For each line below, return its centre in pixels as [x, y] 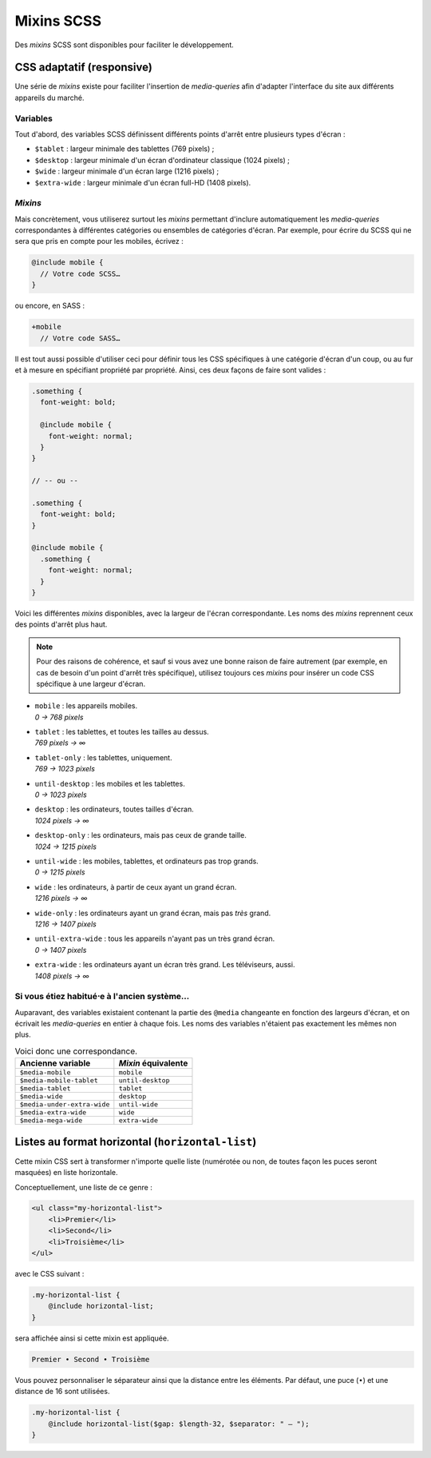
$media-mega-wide [51, 1120]
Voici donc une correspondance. [76, 1051]
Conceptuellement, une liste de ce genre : [84, 1187]
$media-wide [41, 1096]
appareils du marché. [49, 98]
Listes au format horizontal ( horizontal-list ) [136, 1142]
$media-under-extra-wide [65, 1104]
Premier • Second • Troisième [91, 1359]
